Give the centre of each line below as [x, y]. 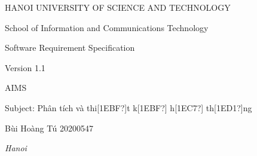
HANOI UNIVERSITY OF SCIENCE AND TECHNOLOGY [118, 7]
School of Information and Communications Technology [107, 27]
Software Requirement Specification [70, 48]
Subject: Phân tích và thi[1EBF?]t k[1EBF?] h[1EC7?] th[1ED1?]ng [128, 107]
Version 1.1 [25, 67]
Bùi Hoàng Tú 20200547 [49, 128]
